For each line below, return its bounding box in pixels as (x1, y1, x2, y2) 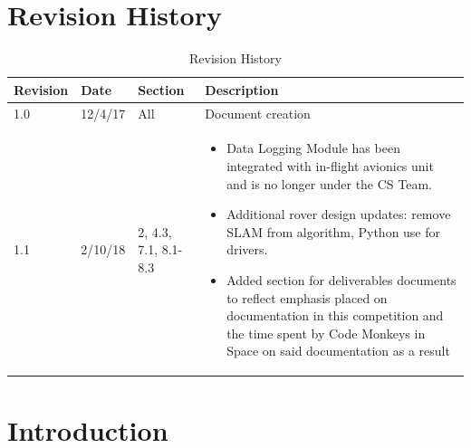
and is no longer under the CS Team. (226, 174, 433, 193)
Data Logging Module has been (226, 138, 400, 157)
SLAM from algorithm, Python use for (226, 222, 441, 241)
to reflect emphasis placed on (226, 288, 388, 307)
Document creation (205, 103, 311, 122)
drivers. (226, 240, 268, 259)
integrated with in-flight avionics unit (226, 157, 434, 175)
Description (205, 80, 279, 99)
